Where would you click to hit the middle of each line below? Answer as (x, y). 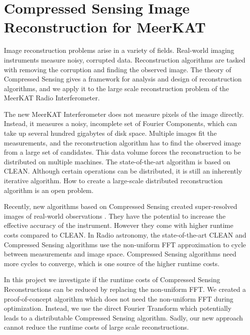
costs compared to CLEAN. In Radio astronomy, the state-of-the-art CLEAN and (125, 235)
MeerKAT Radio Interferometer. (52, 98)
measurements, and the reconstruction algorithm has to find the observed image (123, 142)
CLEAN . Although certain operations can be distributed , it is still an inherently (123, 171)
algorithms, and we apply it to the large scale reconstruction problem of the (117, 88)
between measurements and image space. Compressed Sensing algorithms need (120, 254)
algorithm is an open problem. (49, 190)
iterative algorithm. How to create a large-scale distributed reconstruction (113, 181)
